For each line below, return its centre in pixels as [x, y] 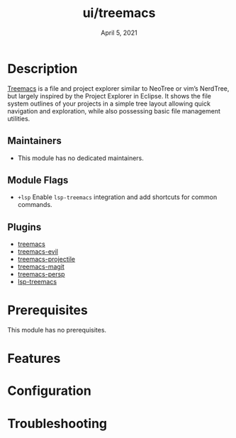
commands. [35, 205]
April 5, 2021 [119, 33]
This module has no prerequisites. [57, 330]
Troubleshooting [57, 423]
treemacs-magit [41, 266]
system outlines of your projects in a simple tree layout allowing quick [109, 103]
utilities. [19, 118]
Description [43, 68]
